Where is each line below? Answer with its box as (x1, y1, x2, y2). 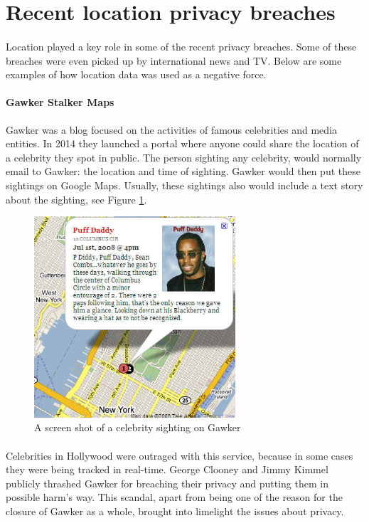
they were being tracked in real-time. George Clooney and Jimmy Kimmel (6, 462, 328, 477)
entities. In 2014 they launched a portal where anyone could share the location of (6, 136, 359, 151)
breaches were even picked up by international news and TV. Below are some (6, 53, 342, 68)
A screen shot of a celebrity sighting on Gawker (34, 420, 241, 435)
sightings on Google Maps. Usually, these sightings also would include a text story (6, 177, 363, 192)
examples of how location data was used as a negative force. (6, 67, 267, 82)
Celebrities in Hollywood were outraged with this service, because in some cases (6, 448, 353, 463)
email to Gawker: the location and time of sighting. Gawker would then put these (6, 164, 360, 179)
